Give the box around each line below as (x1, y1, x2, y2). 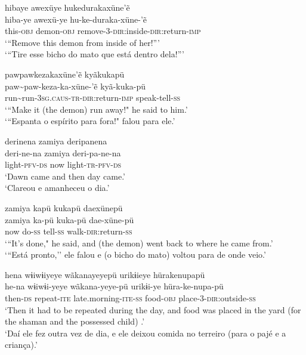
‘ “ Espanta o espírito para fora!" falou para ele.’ (5, 115, 175, 127)
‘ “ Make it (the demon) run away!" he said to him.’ (5, 103, 188, 115)
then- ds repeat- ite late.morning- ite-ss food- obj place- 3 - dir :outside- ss (5, 292, 256, 304)
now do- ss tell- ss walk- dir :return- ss (5, 225, 132, 237)
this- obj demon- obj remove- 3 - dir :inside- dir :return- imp (5, 24, 201, 37)
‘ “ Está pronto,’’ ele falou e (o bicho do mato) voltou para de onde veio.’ (5, 248, 266, 261)
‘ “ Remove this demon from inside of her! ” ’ (5, 36, 160, 48)
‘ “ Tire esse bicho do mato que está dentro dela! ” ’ (5, 48, 184, 60)
